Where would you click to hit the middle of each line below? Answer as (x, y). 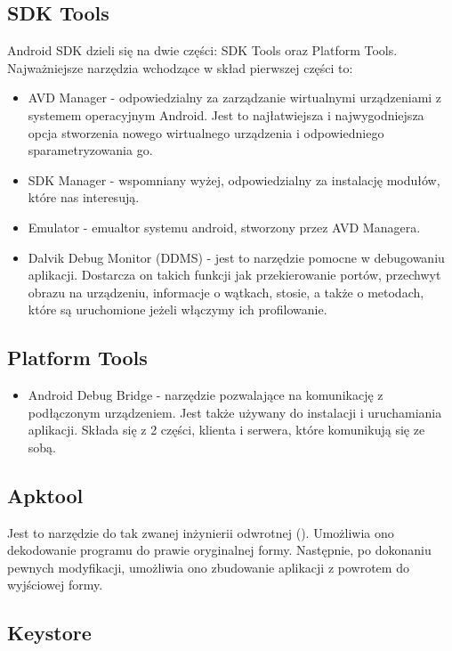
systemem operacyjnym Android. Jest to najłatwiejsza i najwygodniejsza (226, 114)
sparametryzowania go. (90, 150)
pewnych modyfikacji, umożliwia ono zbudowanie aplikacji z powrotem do (208, 567)
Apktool (45, 495)
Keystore (49, 633)
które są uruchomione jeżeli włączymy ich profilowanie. (178, 309)
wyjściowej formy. (55, 585)
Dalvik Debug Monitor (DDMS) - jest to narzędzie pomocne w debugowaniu (236, 257)
